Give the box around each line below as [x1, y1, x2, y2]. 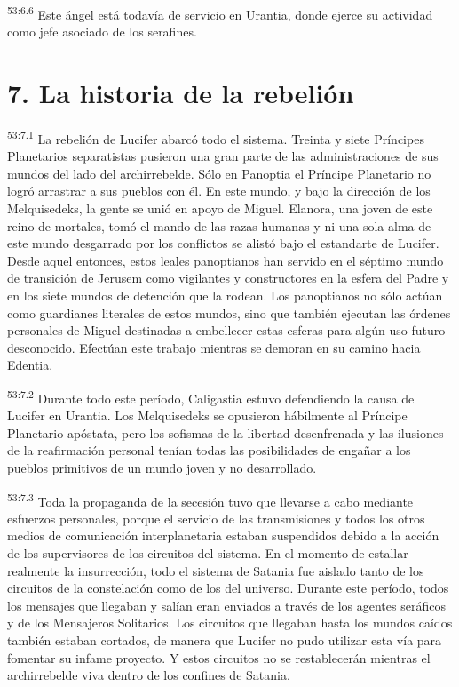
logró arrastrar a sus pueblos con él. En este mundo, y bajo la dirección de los [7, 181, 431, 200]
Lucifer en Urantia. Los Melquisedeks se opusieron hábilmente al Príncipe [7, 406, 408, 425]
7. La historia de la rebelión [7, 75, 354, 111]
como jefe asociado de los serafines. [7, 22, 197, 41]
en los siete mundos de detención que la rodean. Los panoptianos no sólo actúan [7, 285, 443, 304]
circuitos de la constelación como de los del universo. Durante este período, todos [7, 579, 449, 597]
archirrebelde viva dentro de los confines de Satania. [7, 666, 290, 684]
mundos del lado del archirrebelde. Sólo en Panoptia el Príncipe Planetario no [7, 164, 431, 182]
